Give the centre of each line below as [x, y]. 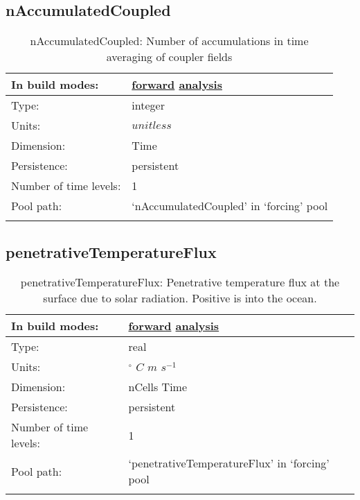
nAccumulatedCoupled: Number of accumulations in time [169, 41]
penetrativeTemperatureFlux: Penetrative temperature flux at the [180, 282]
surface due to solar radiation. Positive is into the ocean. [180, 298]
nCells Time [158, 387]
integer [148, 105]
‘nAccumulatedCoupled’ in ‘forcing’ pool [230, 206]
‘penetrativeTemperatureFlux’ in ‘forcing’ [229, 463]
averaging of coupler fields [169, 57]
